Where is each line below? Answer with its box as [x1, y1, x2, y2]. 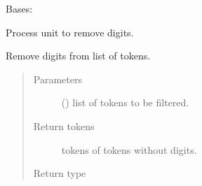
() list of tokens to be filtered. [61, 95, 189, 110]
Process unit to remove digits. [6, 24, 134, 39]
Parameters [33, 71, 82, 86]
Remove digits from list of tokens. [6, 48, 151, 63]
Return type [33, 166, 86, 180]
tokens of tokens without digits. [61, 142, 197, 157]
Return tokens [33, 118, 95, 133]
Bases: [6, 1, 33, 15]
